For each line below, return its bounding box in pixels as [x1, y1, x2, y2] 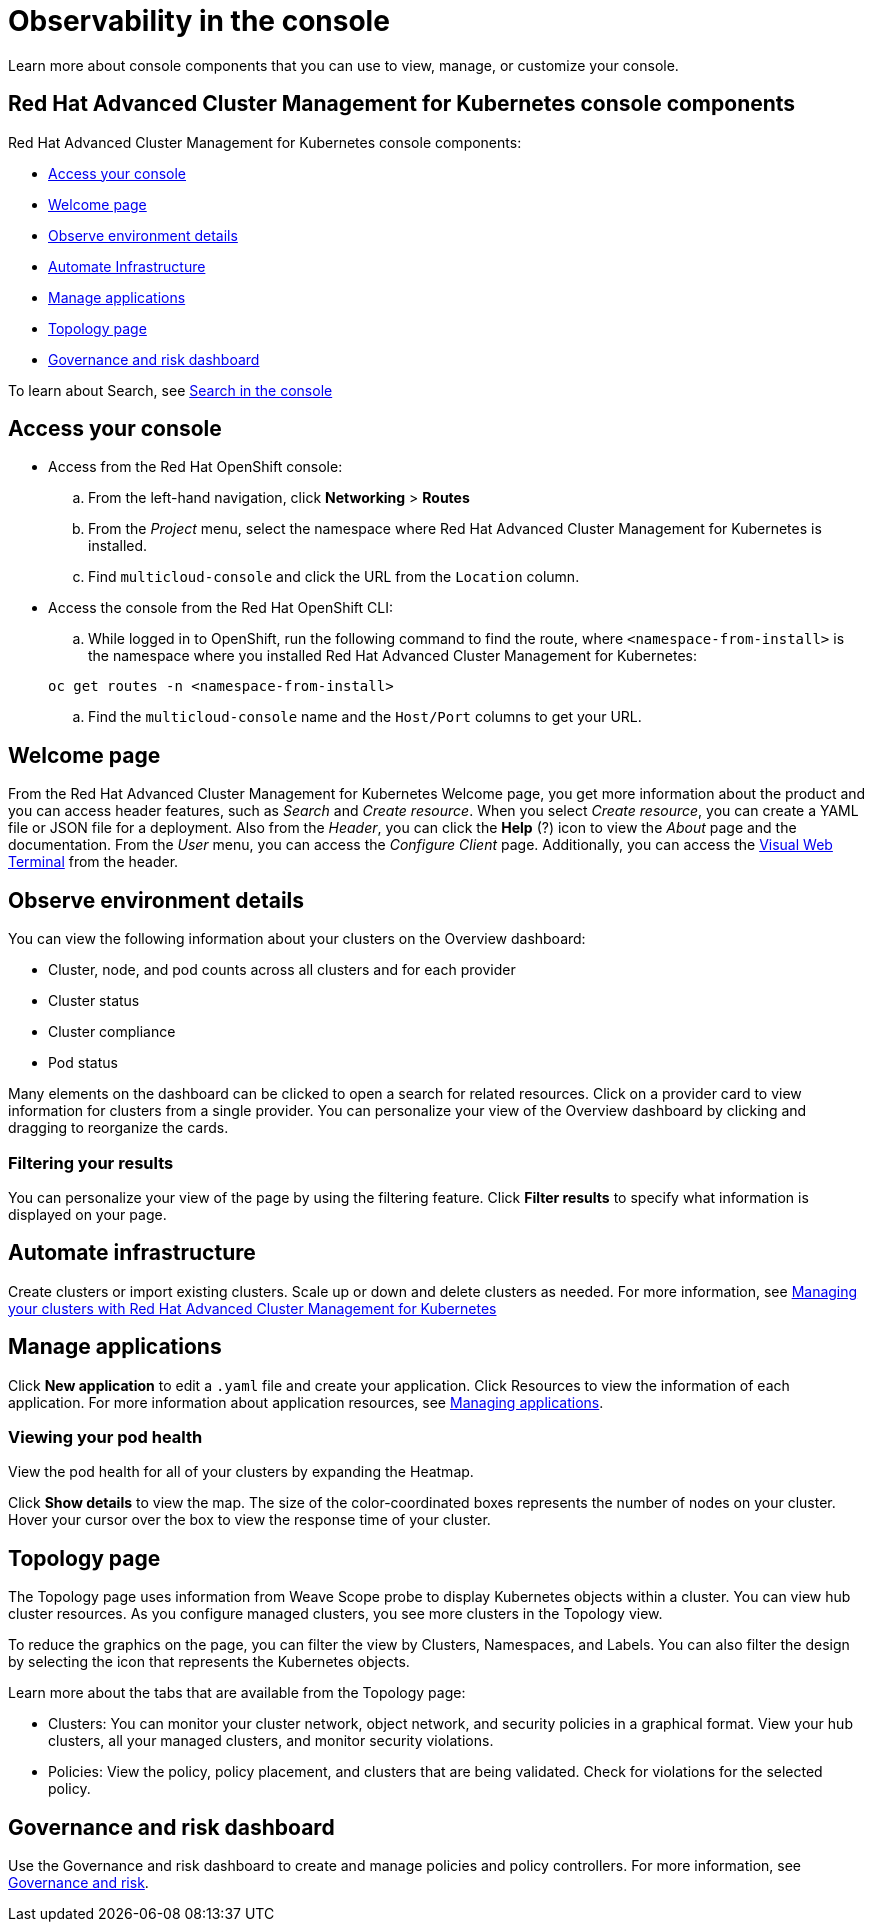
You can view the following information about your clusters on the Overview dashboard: [8, 930, 586, 948]
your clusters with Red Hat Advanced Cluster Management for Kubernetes [8, 1299, 497, 1317]
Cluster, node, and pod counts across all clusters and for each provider [48, 961, 516, 979]
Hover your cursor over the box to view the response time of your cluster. [8, 1511, 491, 1529]
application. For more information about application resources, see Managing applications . [8, 1393, 604, 1411]
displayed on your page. [8, 1205, 167, 1223]
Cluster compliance [48, 1023, 176, 1041]
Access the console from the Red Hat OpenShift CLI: [48, 599, 393, 617]
